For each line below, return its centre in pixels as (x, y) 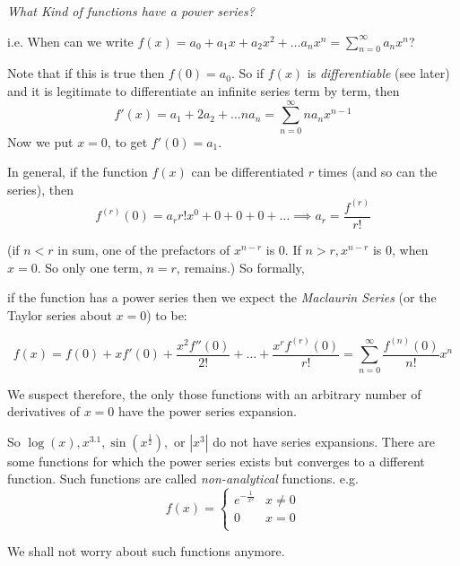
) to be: (167, 314)
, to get (127, 141)
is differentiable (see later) (378, 73)
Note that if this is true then (86, 73)
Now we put (40, 141)
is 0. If (283, 249)
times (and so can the (378, 172)
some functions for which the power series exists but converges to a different (216, 461)
